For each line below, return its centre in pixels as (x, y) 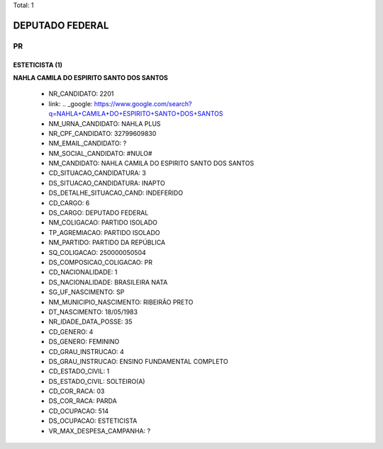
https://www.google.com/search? (143, 103)
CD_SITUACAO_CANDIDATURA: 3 (98, 173)
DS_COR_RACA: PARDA (83, 401)
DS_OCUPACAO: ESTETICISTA (93, 421)
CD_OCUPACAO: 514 (79, 411)
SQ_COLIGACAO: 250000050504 (98, 252)
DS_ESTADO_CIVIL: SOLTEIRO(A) (97, 381)
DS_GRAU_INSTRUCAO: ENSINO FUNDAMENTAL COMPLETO (138, 361)
